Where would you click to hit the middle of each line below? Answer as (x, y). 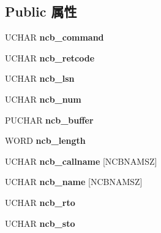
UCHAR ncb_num (43, 99)
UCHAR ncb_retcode (50, 57)
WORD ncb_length (45, 140)
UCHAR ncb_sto (40, 223)
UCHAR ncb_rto (40, 202)
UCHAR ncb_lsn (40, 78)
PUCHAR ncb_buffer (49, 120)
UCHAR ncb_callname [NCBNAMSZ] (81, 161)
